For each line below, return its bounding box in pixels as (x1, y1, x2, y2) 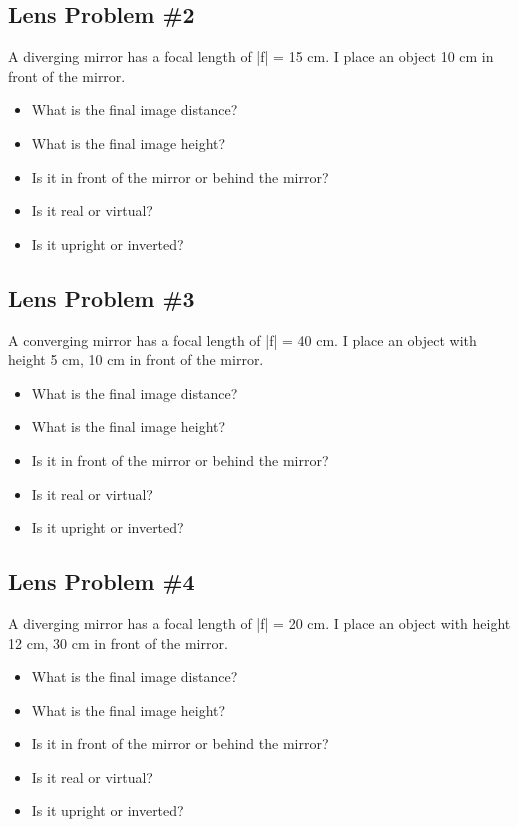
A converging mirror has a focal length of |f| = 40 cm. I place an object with (8, 329, 477, 350)
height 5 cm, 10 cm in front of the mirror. (8, 349, 264, 370)
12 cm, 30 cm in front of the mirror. (8, 632, 228, 653)
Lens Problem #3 (8, 282, 195, 313)
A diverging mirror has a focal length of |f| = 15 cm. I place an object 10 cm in (8, 46, 494, 67)
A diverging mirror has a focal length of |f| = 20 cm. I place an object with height (8, 612, 511, 633)
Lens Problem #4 (8, 566, 195, 597)
